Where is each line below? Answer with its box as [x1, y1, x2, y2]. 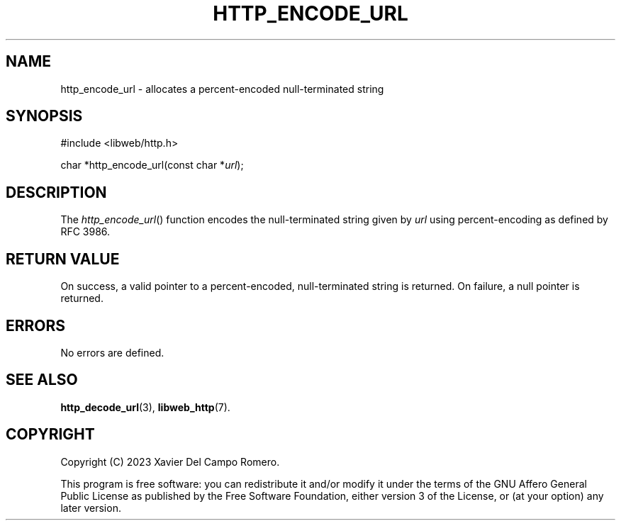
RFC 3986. [60, 225, 111, 238]
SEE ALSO [6, 371, 78, 389]
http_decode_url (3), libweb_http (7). [60, 401, 230, 413]
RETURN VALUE [6, 250, 120, 268]
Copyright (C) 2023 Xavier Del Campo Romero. [60, 455, 280, 468]
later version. [60, 501, 121, 514]
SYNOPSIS [6, 107, 83, 125]
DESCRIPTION [6, 183, 107, 201]
